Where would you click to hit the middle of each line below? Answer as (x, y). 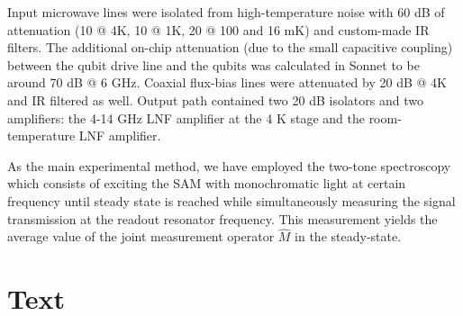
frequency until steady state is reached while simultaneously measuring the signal (231, 200)
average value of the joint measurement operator (141, 236)
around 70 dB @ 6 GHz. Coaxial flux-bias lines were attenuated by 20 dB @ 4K (227, 82)
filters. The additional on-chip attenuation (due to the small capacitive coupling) (230, 47)
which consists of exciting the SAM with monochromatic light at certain (207, 183)
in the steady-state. (348, 236)
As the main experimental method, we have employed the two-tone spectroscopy (229, 165)
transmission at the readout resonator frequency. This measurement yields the (222, 218)
